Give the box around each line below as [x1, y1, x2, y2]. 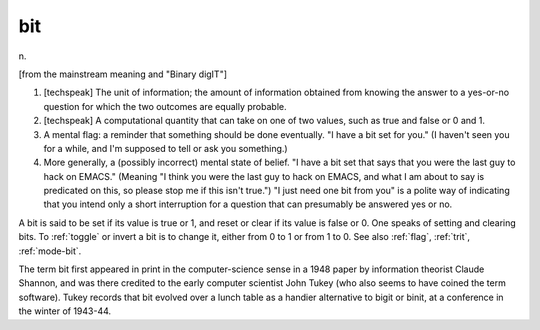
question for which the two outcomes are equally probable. [43, 100, 287, 112]
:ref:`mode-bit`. [18, 245, 82, 257]
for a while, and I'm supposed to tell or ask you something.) [43, 142, 289, 154]
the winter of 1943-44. [18, 305, 112, 317]
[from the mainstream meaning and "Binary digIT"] [18, 68, 228, 80]
